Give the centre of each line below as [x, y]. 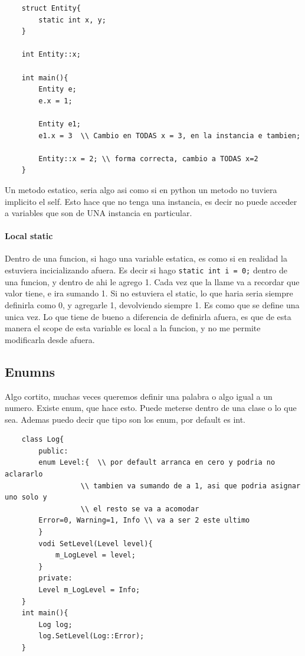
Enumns [30, 371]
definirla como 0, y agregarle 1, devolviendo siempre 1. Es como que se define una [152, 304]
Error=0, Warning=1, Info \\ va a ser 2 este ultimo [144, 520]
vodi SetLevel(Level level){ [96, 544]
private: [55, 578]
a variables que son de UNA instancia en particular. [99, 213]
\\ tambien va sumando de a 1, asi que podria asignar [191, 486]
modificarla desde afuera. [50, 339]
